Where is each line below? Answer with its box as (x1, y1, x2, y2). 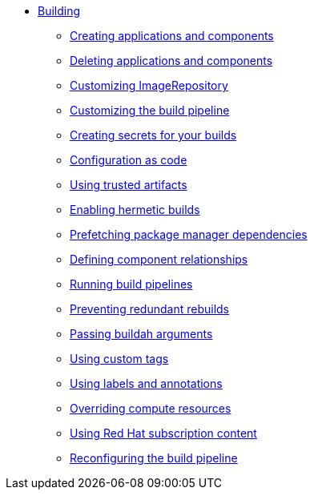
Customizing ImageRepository (70, 79, 228, 92)
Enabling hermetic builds (70, 203, 200, 216)
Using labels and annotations (70, 377, 223, 390)
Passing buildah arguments (70, 327, 213, 341)
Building (38, 4, 81, 18)
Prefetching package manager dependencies (70, 228, 308, 241)
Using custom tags (70, 352, 169, 365)
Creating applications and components (70, 29, 274, 42)
